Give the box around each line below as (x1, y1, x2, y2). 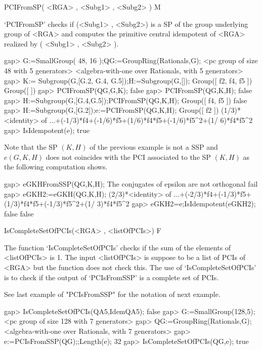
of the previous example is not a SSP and (90, 142, 218, 152)
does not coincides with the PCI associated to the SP (46, 151, 211, 162)
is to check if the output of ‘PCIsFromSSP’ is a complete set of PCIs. (4, 272, 219, 282)
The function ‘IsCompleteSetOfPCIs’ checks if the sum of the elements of (4, 242, 231, 252)
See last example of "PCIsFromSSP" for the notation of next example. (4, 289, 221, 299)
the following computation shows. (4, 161, 108, 172)
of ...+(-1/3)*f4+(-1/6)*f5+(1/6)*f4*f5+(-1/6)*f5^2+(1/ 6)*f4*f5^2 (41, 114, 253, 125)
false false (4, 208, 34, 218)
